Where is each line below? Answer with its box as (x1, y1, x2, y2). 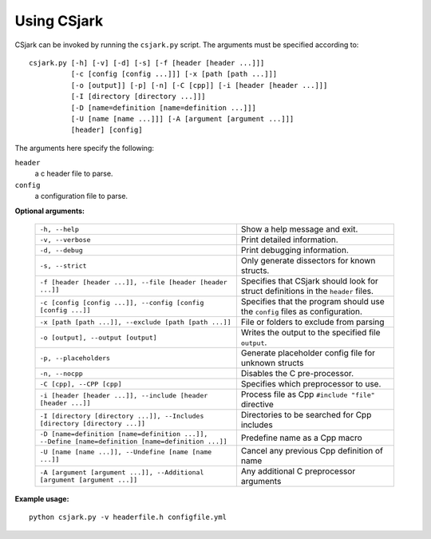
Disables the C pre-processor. (240, 368, 354, 379)
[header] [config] (70, 125, 143, 135)
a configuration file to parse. (34, 192, 128, 201)
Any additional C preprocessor (240, 466, 356, 477)
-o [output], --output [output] (39, 333, 157, 342)
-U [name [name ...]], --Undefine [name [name (39, 448, 212, 457)
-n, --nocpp (39, 369, 83, 378)
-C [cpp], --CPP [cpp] (39, 379, 123, 388)
